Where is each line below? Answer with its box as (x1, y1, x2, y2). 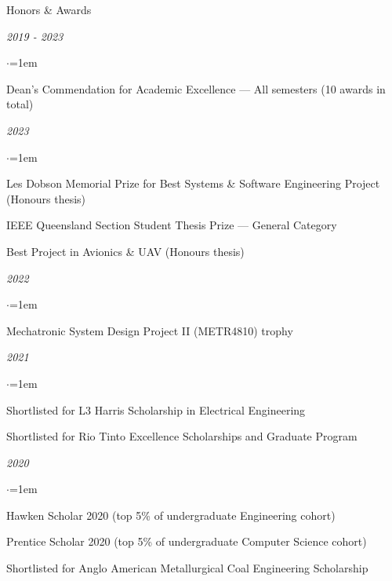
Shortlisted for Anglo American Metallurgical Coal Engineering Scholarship (6, 560, 368, 576)
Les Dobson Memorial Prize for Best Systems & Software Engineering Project (6, 175, 380, 192)
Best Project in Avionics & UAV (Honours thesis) (6, 243, 245, 259)
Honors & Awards (6, 2, 92, 17)
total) (6, 96, 34, 112)
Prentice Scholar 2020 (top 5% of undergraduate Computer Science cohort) (6, 533, 367, 550)
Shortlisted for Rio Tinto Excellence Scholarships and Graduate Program (6, 428, 358, 444)
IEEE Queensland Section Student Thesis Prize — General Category (6, 217, 337, 233)
